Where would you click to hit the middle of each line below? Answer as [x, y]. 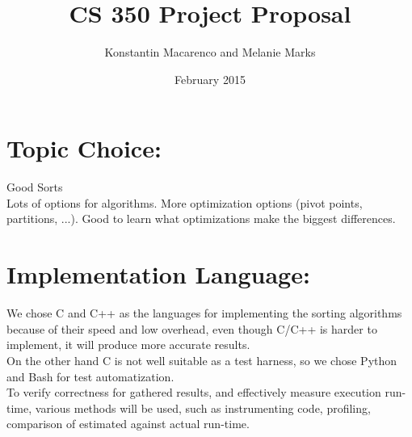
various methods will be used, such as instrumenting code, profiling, [203, 408]
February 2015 [210, 79]
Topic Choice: [84, 148]
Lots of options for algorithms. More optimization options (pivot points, [185, 202]
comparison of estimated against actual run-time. [128, 424]
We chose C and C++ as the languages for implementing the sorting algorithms [204, 313]
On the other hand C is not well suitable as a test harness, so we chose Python [202, 360]
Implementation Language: [158, 274]
